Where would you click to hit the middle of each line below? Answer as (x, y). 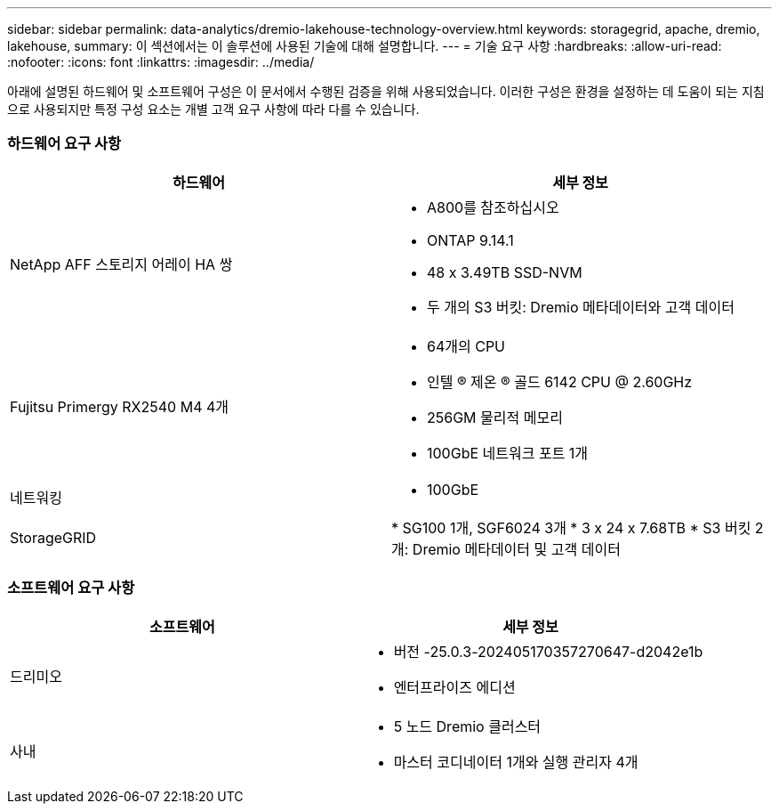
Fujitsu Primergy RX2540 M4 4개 (120, 406)
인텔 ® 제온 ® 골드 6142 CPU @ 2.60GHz (560, 381)
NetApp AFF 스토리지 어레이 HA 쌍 (121, 264)
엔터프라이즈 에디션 (454, 687)
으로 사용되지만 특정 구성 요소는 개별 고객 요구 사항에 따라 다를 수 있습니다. (213, 109)
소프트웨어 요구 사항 (71, 588)
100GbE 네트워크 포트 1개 (508, 453)
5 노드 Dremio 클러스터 (467, 726)
